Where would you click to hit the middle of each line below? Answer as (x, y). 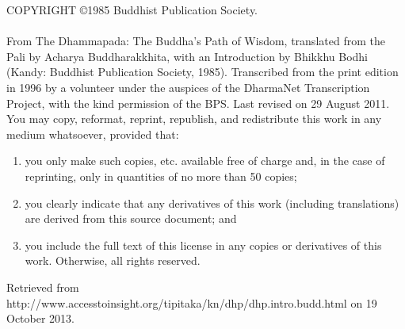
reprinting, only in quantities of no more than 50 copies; (161, 176)
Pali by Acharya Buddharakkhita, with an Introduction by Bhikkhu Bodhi (187, 56)
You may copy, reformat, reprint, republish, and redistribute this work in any (194, 119)
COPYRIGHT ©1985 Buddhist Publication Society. (132, 10)
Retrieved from (43, 287)
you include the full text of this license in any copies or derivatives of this (203, 245)
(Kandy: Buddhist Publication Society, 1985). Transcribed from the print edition (202, 72)
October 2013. (40, 318)
